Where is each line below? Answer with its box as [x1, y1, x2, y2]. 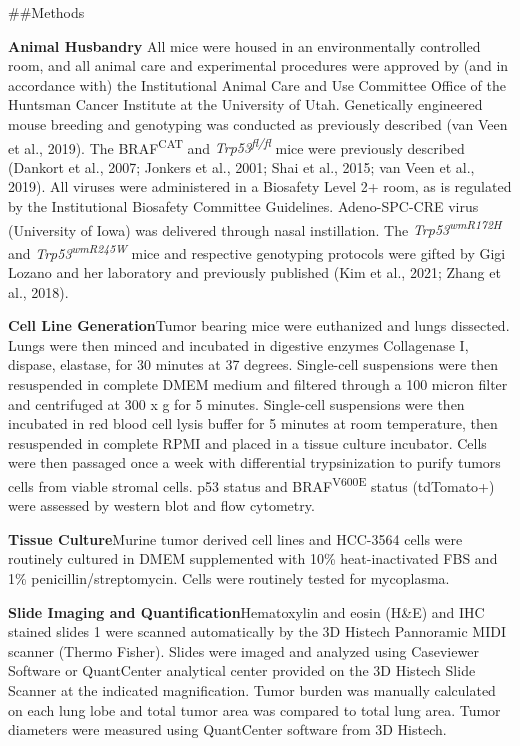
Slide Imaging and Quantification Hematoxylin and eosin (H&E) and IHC [8, 601, 485, 622]
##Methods [8, 2, 85, 22]
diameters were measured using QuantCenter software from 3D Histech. [8, 719, 447, 740]
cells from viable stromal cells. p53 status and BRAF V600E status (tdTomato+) [8, 473, 495, 496]
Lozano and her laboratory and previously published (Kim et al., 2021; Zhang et [8, 262, 501, 283]
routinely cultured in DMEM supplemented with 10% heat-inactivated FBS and [8, 548, 498, 569]
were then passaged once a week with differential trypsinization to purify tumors [8, 452, 501, 473]
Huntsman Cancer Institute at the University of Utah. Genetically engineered [8, 94, 483, 115]
